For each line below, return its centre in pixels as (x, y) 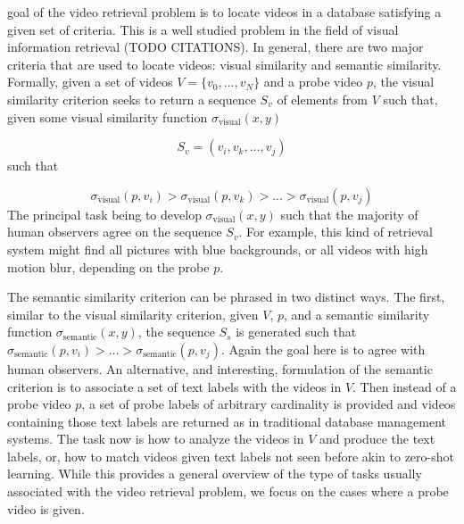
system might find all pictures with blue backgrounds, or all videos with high (218, 249)
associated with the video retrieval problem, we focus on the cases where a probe (228, 491)
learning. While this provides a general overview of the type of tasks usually (215, 474)
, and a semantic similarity (357, 314)
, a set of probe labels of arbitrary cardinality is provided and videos (269, 404)
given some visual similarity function (108, 116)
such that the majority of (349, 214)
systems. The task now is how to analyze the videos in (156, 439)
